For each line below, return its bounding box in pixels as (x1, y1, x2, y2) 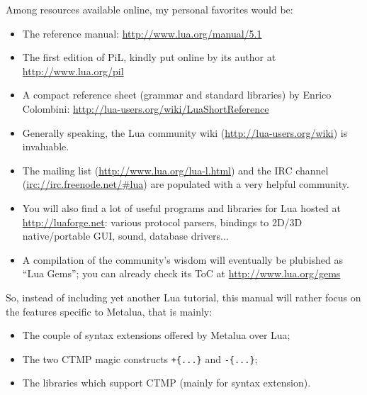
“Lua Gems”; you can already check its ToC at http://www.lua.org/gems (22, 266, 341, 281)
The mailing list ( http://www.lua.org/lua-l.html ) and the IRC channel (22, 162, 329, 177)
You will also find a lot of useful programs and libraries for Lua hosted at (22, 200, 341, 215)
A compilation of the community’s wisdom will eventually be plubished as (22, 252, 343, 267)
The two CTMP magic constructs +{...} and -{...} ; (22, 351, 258, 366)
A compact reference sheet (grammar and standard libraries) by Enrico (22, 87, 332, 102)
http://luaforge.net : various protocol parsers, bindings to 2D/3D (22, 214, 303, 229)
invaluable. (22, 139, 69, 154)
